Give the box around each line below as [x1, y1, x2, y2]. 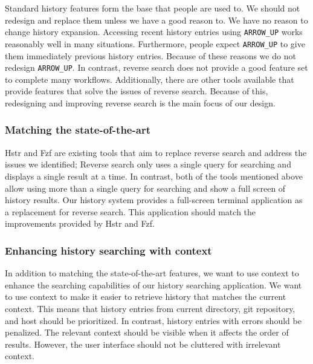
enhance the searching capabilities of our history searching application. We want [5, 278, 302, 291]
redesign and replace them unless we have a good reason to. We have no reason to [5, 13, 308, 26]
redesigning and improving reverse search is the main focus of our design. [5, 96, 276, 109]
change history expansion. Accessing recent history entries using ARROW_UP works [5, 25, 303, 38]
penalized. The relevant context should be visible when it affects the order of [5, 326, 289, 339]
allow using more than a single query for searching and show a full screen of [5, 181, 286, 194]
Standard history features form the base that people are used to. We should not [5, 2, 300, 14]
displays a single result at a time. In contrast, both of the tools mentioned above [5, 169, 303, 182]
